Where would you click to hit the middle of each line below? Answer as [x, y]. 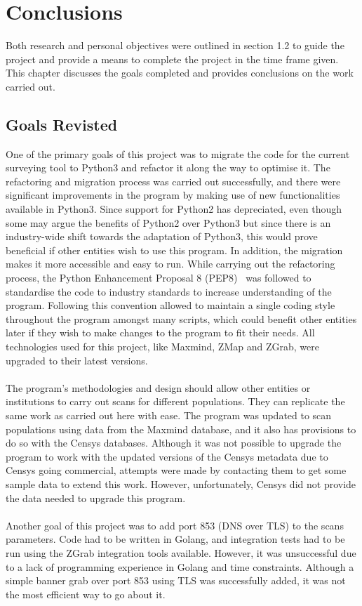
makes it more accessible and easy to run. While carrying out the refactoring [170, 264]
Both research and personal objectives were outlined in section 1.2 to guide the [175, 45]
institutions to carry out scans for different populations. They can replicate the [175, 401]
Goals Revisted [62, 124]
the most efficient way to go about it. [86, 594]
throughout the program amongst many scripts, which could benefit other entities [181, 318]
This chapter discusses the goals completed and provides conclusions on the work [180, 73]
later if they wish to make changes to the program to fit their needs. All [160, 332]
